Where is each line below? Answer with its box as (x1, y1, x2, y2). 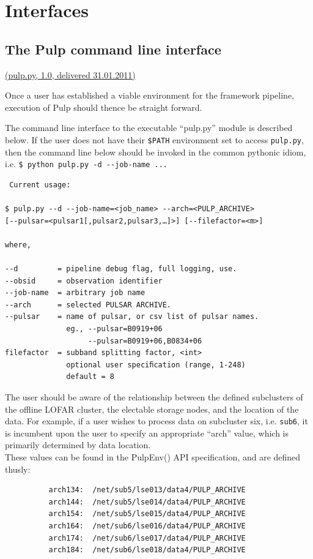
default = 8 (66, 372, 114, 381)
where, (5, 240, 31, 249)
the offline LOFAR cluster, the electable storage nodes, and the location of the (5, 402, 299, 415)
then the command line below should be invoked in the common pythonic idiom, (5, 145, 306, 158)
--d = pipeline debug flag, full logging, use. (5, 264, 237, 274)
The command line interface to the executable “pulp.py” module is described (5, 121, 293, 134)
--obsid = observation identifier (5, 276, 163, 285)
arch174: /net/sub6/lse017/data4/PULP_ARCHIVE (48, 533, 246, 542)
